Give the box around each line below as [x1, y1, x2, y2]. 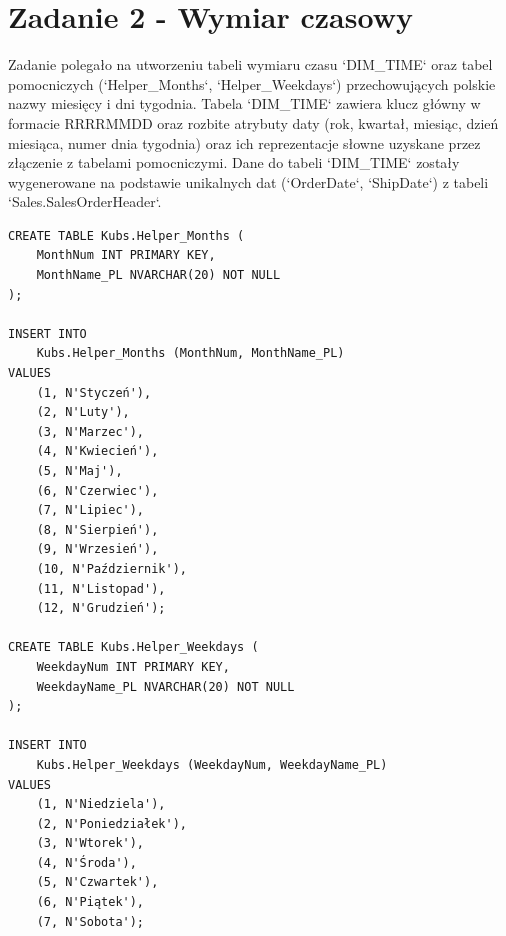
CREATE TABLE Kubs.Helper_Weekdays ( [8, 640, 259, 655]
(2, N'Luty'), [36, 405, 130, 420]
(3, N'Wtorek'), [36, 836, 145, 851]
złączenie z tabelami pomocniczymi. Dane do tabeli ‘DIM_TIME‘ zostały [8, 152, 460, 173]
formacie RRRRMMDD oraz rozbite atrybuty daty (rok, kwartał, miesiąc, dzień [8, 112, 499, 133]
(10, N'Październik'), [36, 561, 187, 576]
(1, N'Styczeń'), [36, 385, 152, 400]
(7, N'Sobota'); [36, 914, 145, 929]
